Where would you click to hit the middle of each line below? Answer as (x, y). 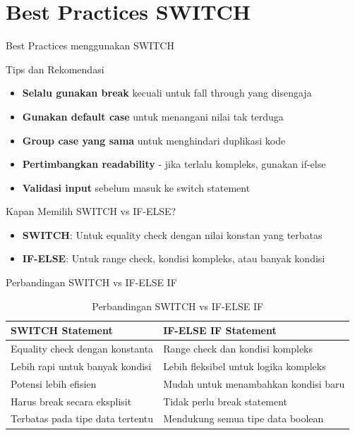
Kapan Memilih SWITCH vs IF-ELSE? (91, 211)
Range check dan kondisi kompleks (238, 349)
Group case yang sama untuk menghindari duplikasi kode (154, 140)
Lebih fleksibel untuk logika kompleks (245, 366)
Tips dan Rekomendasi (55, 69)
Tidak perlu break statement (225, 401)
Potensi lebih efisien (54, 383)
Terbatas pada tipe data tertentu (82, 418)
